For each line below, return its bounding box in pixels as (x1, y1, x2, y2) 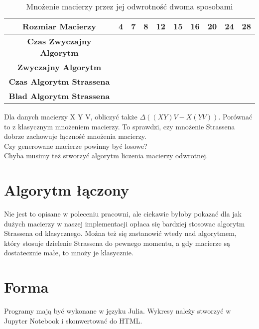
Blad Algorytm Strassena (8, 90, 110, 102)
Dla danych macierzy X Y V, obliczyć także (4, 111, 137, 121)
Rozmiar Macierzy (22, 20, 96, 32)
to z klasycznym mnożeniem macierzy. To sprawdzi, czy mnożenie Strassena (4, 121, 235, 131)
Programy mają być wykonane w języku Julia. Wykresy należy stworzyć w (4, 306, 231, 316)
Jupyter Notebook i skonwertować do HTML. (4, 315, 142, 326)
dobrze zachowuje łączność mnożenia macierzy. (4, 131, 146, 141)
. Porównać (218, 111, 253, 121)
